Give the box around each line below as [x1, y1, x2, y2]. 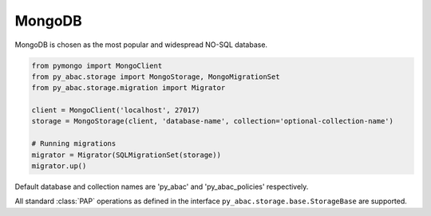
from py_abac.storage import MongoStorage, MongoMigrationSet [31, 72, 280, 81]
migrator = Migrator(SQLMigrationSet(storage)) [31, 150, 221, 159]
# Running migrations [31, 139, 117, 148]
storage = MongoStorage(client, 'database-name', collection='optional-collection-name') [31, 116, 394, 126]
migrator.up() [31, 162, 87, 171]
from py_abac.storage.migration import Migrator [31, 84, 226, 92]
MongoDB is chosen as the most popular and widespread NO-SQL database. [14, 40, 267, 49]
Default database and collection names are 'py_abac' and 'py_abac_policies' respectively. [14, 182, 309, 191]
